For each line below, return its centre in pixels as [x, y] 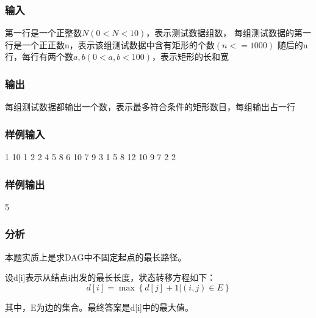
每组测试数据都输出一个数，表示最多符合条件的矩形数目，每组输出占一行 [150, 107]
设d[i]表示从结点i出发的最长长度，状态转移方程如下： [110, 277]
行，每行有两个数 [39, 57]
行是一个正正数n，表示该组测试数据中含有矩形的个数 [110, 44]
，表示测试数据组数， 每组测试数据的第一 [228, 33]
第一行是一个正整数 [43, 33]
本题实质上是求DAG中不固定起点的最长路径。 [96, 257]
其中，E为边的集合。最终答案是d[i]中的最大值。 [99, 307]
